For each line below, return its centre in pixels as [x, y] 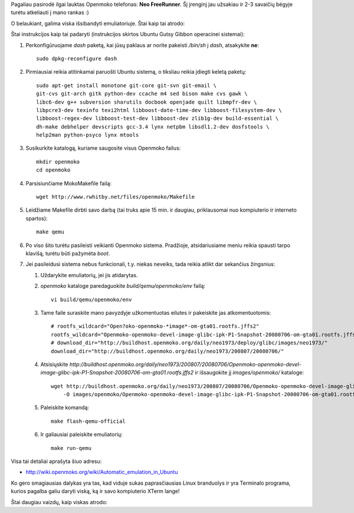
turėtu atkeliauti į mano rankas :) [50, 12]
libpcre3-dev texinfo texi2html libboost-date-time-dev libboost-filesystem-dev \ [159, 110]
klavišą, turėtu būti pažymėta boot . [68, 253]
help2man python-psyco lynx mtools [88, 135]
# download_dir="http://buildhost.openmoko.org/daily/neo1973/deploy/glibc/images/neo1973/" [189, 343]
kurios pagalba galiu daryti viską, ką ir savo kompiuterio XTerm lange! [95, 491]
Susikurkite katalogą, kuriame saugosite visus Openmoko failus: [103, 148]
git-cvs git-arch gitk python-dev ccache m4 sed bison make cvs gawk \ [142, 94]
